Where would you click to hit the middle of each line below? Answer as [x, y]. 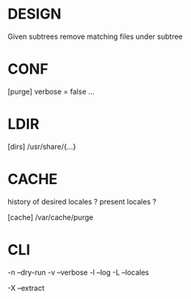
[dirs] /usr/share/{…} [42, 146]
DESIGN [34, 14]
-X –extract [26, 288]
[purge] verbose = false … [51, 91]
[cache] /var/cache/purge [51, 217]
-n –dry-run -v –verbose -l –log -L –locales [79, 272]
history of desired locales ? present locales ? [82, 201]
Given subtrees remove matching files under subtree [95, 36]
